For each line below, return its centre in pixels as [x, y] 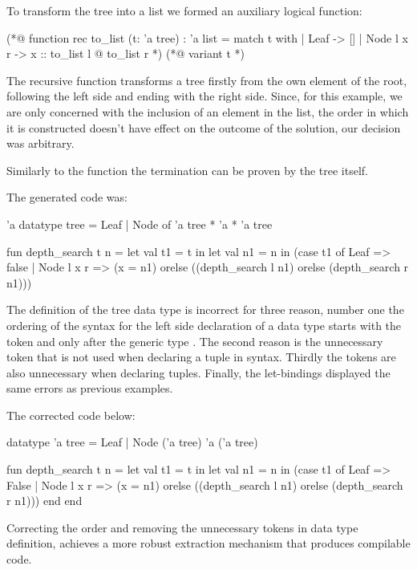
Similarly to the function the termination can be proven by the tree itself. [187, 170]
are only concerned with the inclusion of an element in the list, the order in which [208, 111]
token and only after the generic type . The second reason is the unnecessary [195, 341]
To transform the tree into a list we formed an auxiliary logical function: [184, 10]
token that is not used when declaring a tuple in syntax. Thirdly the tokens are [201, 357]
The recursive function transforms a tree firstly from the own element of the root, [207, 80]
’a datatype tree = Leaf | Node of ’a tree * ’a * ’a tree [140, 224]
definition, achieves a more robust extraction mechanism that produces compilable [208, 543]
